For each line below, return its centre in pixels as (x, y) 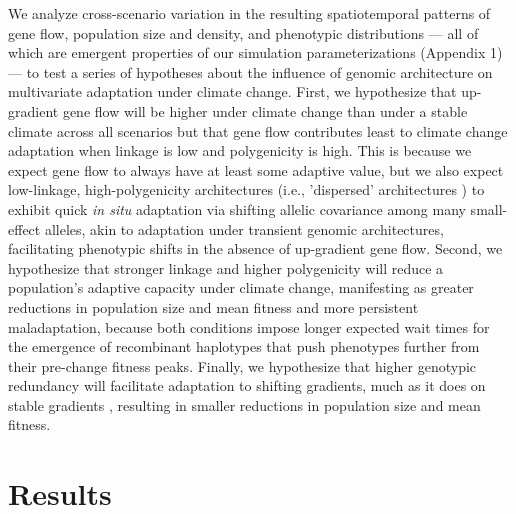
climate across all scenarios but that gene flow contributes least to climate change (258, 130)
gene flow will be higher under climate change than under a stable (265, 110)
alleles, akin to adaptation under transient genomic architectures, (244, 228)
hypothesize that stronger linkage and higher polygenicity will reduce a (226, 267)
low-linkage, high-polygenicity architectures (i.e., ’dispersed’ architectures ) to (246, 189)
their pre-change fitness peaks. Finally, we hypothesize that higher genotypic (242, 365)
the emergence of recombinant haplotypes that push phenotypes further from (244, 346)
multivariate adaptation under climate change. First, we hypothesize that (232, 91)
